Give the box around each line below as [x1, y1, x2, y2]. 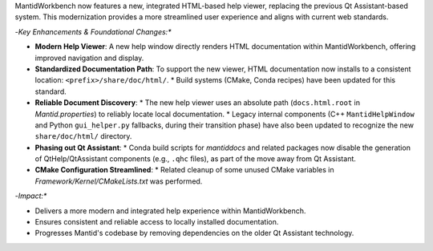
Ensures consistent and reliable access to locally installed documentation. [34, 217, 279, 227]
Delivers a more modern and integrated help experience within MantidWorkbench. [34, 205, 306, 216]
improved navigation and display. [34, 53, 144, 63]
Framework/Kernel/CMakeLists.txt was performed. [34, 176, 203, 186]
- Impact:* [14, 191, 47, 200]
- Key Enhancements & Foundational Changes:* [14, 26, 172, 36]
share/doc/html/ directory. [34, 132, 132, 141]
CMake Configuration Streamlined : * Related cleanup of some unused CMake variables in [34, 165, 334, 175]
